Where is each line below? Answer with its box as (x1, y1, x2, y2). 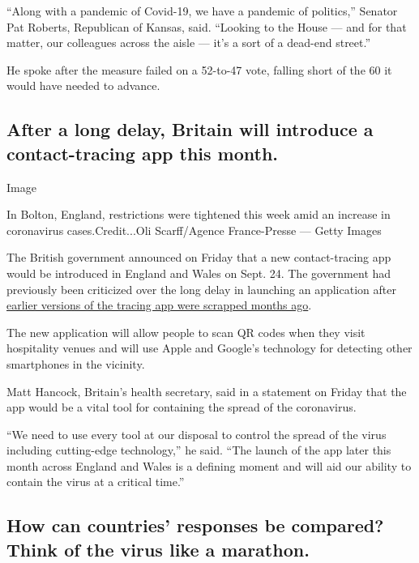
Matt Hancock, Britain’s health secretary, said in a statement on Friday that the (6, 382, 407, 399)
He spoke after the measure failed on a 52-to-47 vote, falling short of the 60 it (6, 61, 392, 78)
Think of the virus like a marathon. (6, 536, 310, 561)
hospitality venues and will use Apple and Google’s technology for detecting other (6, 339, 413, 356)
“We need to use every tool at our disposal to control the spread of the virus (6, 425, 387, 442)
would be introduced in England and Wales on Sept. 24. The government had (6, 264, 391, 281)
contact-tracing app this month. (6, 140, 279, 165)
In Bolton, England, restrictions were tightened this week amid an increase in (6, 206, 391, 223)
